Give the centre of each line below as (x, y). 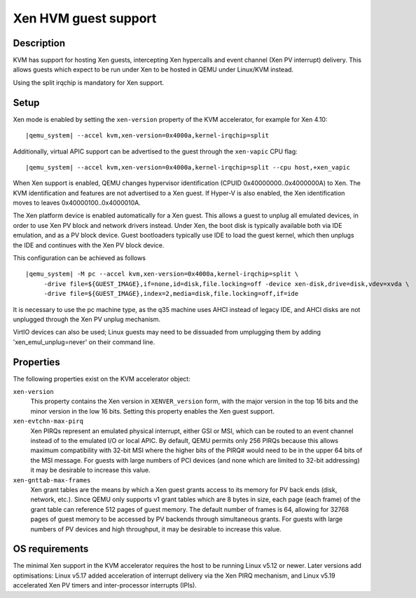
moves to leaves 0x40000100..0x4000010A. (77, 203)
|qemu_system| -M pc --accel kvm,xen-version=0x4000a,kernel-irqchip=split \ (162, 274)
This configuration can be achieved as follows (79, 258)
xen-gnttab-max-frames (52, 480)
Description (39, 43)
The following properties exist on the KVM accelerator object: (102, 379)
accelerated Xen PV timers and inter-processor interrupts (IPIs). (105, 585)
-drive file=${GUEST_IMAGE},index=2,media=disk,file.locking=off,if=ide (171, 294)
